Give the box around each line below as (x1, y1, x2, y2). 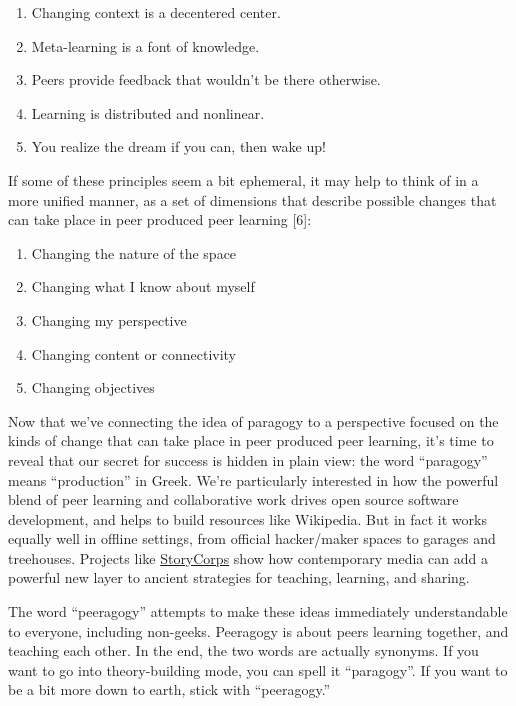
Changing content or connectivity (31, 343, 237, 364)
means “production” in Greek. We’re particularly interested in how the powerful (8, 469, 499, 490)
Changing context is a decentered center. (31, 2, 281, 22)
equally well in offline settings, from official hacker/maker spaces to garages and (8, 528, 496, 549)
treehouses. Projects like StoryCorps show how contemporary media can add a (8, 547, 488, 568)
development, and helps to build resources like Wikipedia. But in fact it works (8, 508, 487, 529)
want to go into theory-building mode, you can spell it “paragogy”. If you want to (8, 659, 508, 680)
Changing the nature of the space (31, 242, 237, 263)
